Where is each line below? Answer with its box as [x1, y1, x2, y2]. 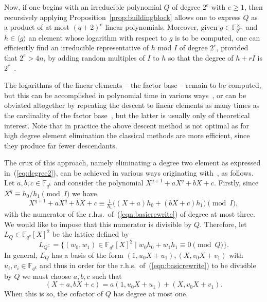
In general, [4, 249, 38, 260]
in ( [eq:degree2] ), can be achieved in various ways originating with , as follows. [4, 167, 254, 178]
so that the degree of [168, 52, 234, 63]
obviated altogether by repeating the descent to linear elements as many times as [4, 100, 260, 110]
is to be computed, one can [174, 32, 260, 43]
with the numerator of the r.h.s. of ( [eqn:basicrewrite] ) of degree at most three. [4, 209, 255, 219]
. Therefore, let [200, 218, 247, 229]
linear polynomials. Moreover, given [105, 22, 218, 32]
